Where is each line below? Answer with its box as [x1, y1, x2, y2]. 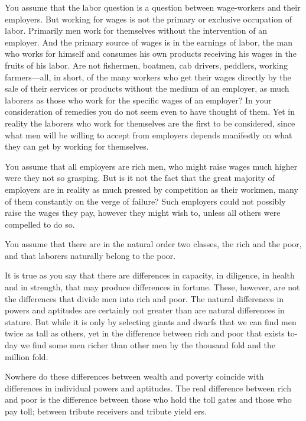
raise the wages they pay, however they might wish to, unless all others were [5, 206, 281, 219]
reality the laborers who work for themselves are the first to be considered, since [5, 116, 295, 129]
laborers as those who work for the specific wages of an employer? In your [5, 93, 272, 106]
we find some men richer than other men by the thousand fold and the [20, 339, 275, 351]
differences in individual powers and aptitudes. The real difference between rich [5, 381, 291, 394]
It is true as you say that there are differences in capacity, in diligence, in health [5, 269, 295, 281]
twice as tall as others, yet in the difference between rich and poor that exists [5, 327, 285, 339]
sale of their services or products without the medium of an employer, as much [5, 82, 289, 95]
